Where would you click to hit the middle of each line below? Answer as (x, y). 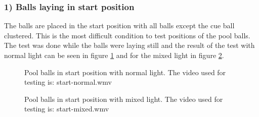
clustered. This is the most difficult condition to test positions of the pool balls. (127, 35)
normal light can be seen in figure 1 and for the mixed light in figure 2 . (114, 55)
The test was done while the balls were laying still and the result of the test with (129, 45)
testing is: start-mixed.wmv (67, 109)
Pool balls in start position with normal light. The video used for (125, 72)
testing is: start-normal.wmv (68, 82)
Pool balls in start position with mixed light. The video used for (124, 99)
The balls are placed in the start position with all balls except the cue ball (119, 25)
